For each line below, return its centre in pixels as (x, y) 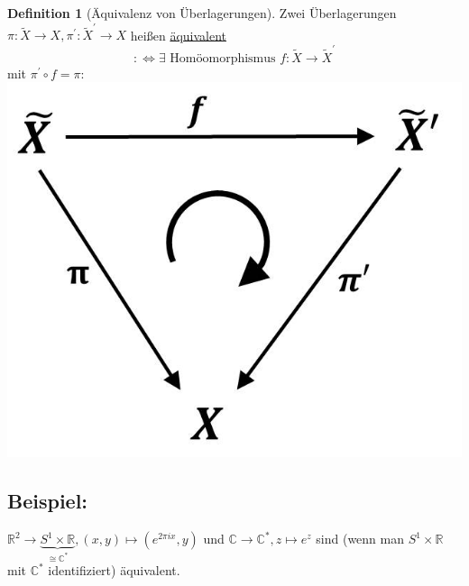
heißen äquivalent (179, 35)
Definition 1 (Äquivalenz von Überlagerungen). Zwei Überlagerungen (202, 13)
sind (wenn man (360, 539)
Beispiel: (48, 501)
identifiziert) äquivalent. (114, 570)
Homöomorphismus (223, 58)
